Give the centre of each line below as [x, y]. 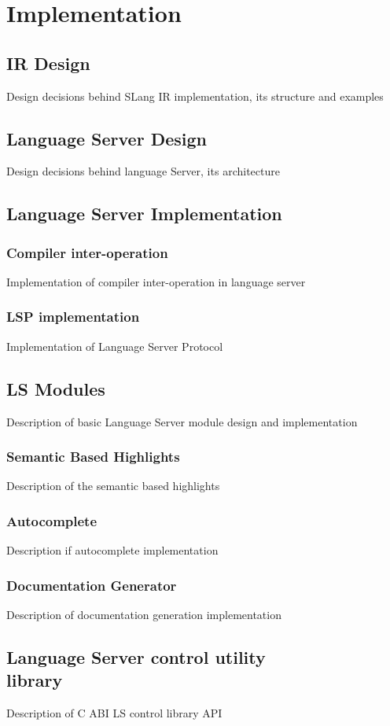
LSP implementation [73, 317]
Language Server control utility [136, 657]
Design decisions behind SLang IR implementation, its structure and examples [195, 96]
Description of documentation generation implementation [144, 615]
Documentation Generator [92, 585]
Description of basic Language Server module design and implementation [182, 421]
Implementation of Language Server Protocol [115, 346]
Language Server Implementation [144, 214]
